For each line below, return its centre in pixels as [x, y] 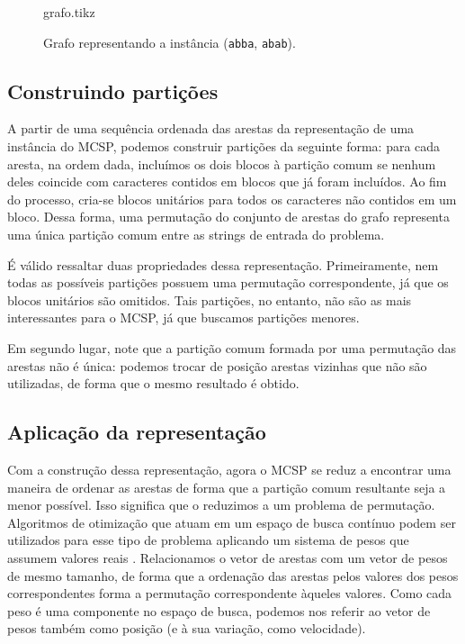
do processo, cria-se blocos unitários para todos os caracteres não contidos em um [232, 199]
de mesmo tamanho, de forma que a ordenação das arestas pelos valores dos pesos [233, 575]
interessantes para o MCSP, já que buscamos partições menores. [183, 317]
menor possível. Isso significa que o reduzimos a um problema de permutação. [221, 505]
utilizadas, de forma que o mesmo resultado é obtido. [153, 383]
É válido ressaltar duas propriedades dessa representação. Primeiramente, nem [223, 264]
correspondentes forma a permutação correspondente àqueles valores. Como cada [230, 593]
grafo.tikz [69, 12]
